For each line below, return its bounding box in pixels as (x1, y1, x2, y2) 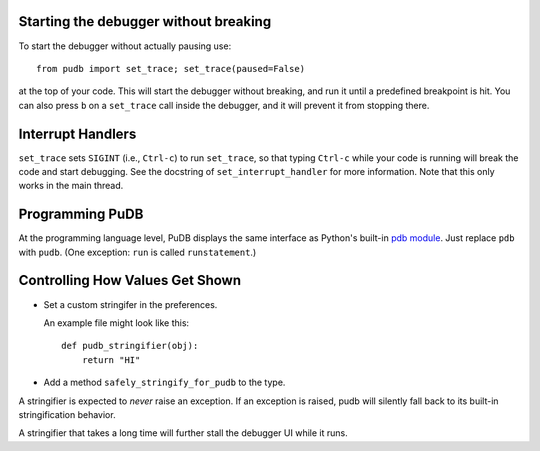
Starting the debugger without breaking (18, 13, 272, 30)
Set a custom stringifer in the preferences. (43, 298, 218, 310)
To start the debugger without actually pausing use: (18, 40, 232, 52)
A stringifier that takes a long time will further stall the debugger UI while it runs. (18, 427, 349, 439)
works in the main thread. (18, 180, 124, 192)
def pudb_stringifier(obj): (61, 340, 199, 352)
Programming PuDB (18, 206, 144, 223)
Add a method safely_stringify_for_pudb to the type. (43, 376, 286, 389)
